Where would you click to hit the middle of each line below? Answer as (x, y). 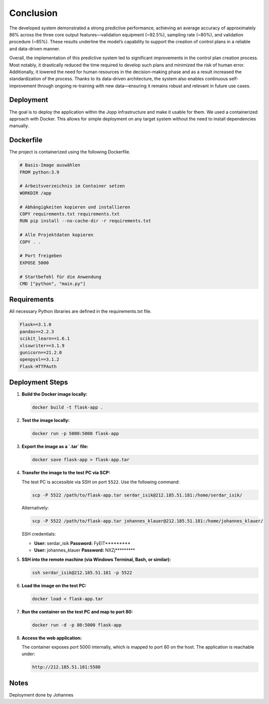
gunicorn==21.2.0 (41, 352)
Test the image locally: (46, 421)
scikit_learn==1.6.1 (45, 339)
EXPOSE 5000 (34, 263)
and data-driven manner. (35, 49)
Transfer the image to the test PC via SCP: (66, 473)
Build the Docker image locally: (55, 394)
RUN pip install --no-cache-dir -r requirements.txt (85, 221)
